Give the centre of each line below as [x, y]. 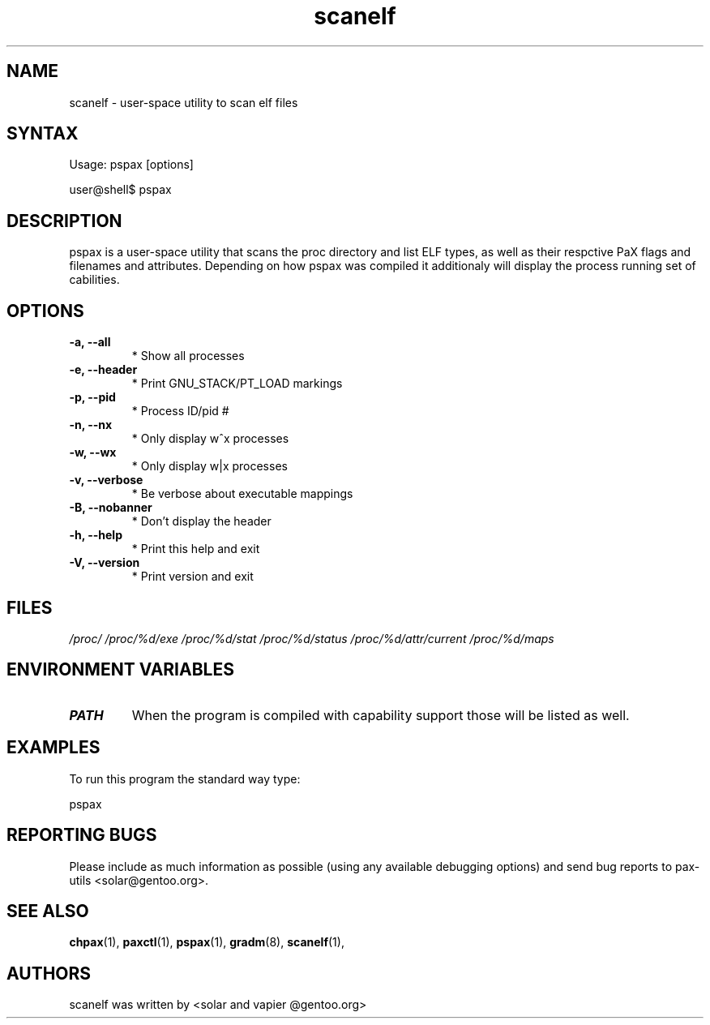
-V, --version [105, 563]
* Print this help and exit [196, 549]
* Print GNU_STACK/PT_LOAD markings [237, 384]
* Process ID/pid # [180, 411]
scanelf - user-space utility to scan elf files [184, 102]
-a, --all [90, 342]
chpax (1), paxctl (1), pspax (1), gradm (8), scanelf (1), [207, 942]
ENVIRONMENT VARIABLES [120, 670]
